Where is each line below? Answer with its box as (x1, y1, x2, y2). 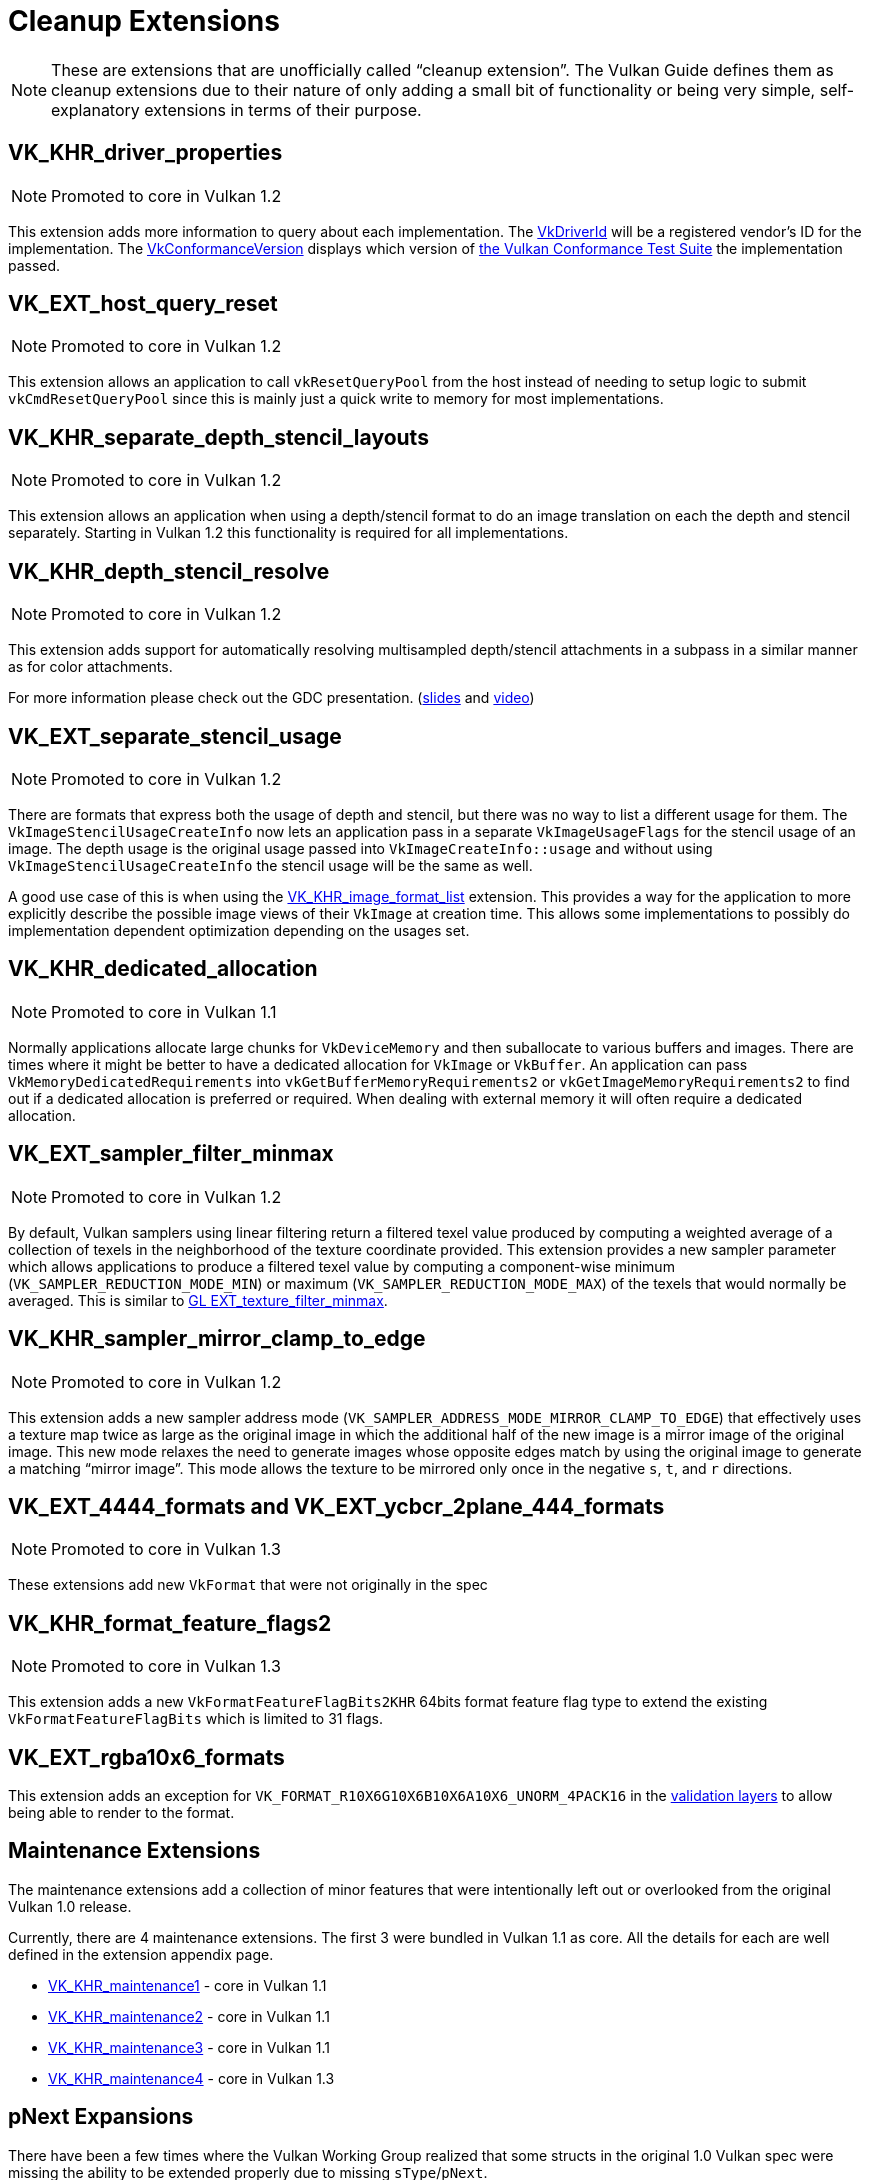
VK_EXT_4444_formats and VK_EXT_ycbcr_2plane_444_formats (8, 1493, 665, 1519)
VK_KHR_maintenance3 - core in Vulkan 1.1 (48, 2038, 330, 2056)
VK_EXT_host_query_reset (8, 291, 278, 317)
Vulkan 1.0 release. (8, 1897, 132, 1915)
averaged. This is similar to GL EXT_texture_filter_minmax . (8, 1291, 388, 1309)
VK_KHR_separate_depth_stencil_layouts (8, 424, 429, 450)
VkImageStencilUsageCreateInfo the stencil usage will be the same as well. (8, 856, 533, 874)
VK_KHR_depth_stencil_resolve (8, 558, 330, 584)
